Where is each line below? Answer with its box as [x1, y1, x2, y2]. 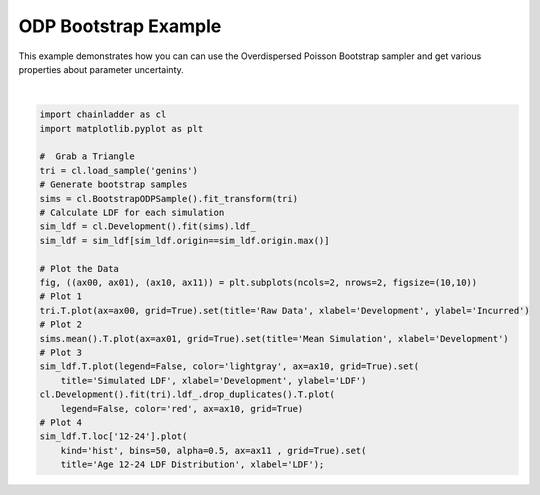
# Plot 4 [39, 416, 83, 428]
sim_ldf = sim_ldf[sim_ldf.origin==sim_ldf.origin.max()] [39, 235, 330, 246]
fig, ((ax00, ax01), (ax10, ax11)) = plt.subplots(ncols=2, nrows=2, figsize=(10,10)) [39, 277, 478, 288]
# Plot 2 [39, 319, 83, 330]
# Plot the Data [39, 263, 120, 274]
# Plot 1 [39, 291, 83, 302]
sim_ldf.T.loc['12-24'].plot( [39, 431, 188, 442]
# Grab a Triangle [39, 151, 135, 162]
